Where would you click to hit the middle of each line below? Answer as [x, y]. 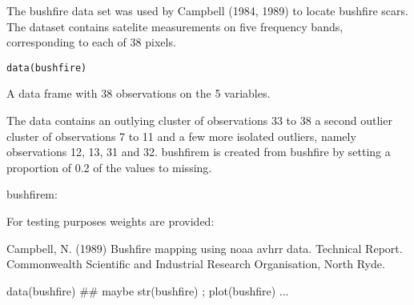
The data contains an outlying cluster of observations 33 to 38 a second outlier [199, 120]
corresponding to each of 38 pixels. [91, 42]
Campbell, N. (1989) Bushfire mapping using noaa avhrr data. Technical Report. [205, 248]
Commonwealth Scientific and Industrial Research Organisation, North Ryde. [196, 264]
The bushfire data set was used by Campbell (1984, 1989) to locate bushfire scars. [207, 10]
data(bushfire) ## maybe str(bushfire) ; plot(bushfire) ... [148, 290]
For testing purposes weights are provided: [111, 221]
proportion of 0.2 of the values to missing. [109, 167]
